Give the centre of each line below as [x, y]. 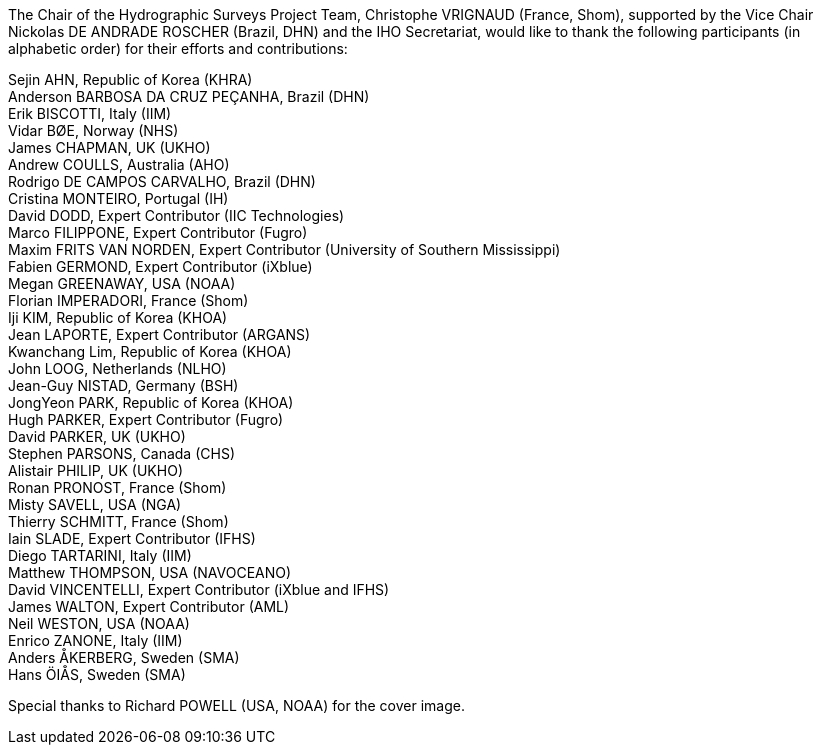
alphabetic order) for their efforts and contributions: [178, 48]
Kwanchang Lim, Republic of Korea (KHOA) [150, 351]
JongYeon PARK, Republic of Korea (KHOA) [151, 402]
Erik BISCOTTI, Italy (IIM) [90, 113]
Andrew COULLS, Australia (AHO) [119, 164]
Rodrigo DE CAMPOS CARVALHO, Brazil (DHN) [162, 181]
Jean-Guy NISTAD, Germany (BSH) [123, 385]
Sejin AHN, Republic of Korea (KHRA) [130, 79]
